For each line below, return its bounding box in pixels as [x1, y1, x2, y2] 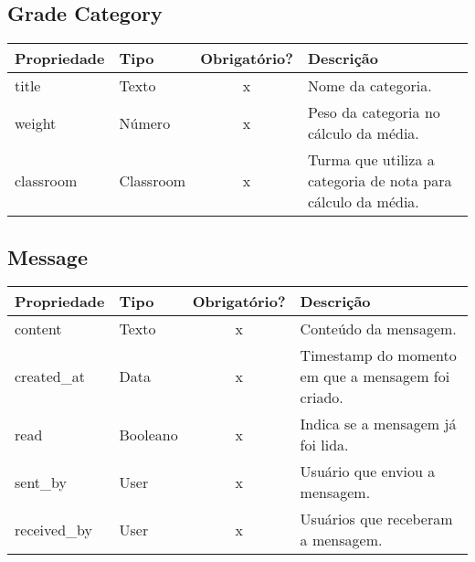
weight [15, 111, 57, 133]
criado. [300, 387, 343, 408]
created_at [15, 366, 85, 387]
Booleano [119, 423, 178, 445]
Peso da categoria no [308, 101, 440, 123]
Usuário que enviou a [300, 461, 436, 482]
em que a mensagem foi [300, 366, 450, 387]
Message [7, 242, 88, 270]
